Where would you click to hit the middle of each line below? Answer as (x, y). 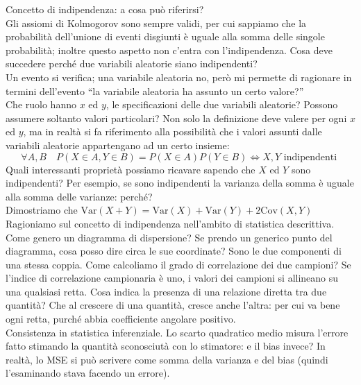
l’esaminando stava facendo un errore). (88, 373)
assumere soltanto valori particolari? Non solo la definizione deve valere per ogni (176, 118)
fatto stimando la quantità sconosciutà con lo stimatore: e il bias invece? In (166, 346)
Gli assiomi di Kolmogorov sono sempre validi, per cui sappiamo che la (156, 23)
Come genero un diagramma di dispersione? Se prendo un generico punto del (169, 237)
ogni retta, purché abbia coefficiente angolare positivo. (121, 319)
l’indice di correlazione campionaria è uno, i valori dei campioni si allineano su (172, 278)
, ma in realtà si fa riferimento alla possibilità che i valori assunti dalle (173, 131)
